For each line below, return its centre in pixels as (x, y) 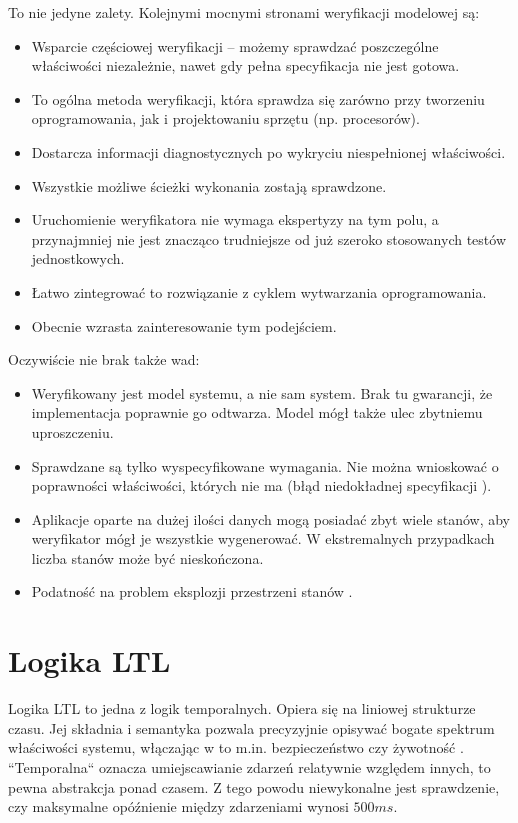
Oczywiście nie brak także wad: (104, 359)
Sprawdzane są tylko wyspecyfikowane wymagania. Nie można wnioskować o (265, 465)
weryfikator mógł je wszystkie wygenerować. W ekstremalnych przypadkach (263, 538)
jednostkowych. (78, 258)
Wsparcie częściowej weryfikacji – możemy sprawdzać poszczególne (235, 45)
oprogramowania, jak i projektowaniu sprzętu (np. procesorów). (225, 118)
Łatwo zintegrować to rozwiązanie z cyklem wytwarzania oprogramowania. (259, 291)
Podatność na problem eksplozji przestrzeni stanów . (192, 591)
